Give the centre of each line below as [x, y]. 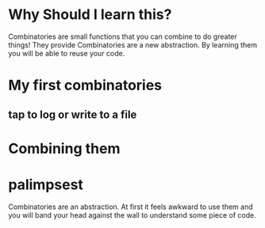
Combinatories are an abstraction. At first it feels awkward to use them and [131, 207]
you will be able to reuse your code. [67, 53]
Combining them [64, 148]
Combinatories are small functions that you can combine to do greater [123, 36]
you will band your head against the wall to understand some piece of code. [132, 215]
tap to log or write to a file [73, 114]
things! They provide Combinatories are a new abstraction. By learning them [133, 44]
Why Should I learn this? [90, 15]
